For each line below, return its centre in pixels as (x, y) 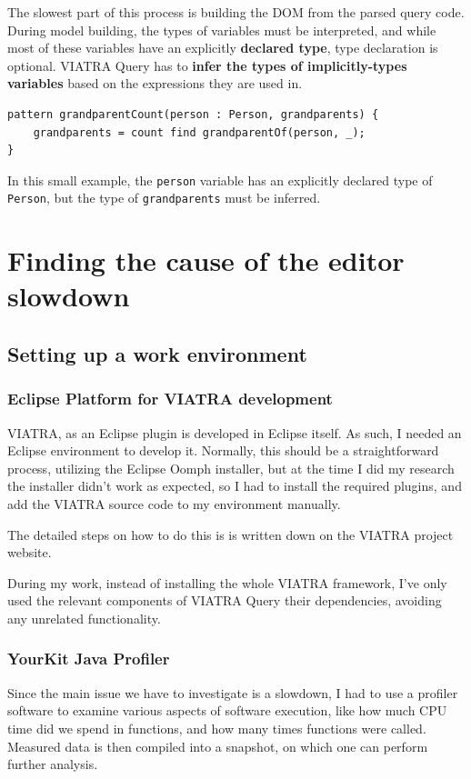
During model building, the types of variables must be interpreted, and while (222, 30)
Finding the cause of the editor (206, 260)
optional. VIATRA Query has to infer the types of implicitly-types (207, 65)
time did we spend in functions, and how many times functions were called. (217, 728)
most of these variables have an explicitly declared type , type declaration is (223, 48)
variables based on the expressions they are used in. (155, 83)
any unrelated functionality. (84, 618)
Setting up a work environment (157, 354)
